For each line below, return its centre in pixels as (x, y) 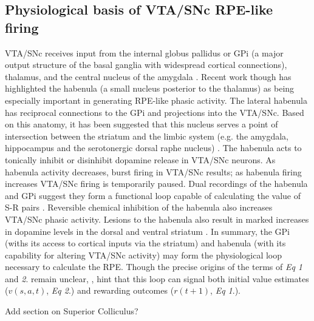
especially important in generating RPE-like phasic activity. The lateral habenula (156, 100)
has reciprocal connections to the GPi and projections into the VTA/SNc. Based (155, 112)
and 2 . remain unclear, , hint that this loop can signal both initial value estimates (157, 278)
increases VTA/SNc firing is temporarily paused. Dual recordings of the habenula (156, 184)
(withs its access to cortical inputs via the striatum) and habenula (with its (145, 243)
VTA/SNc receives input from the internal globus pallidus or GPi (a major (144, 52)
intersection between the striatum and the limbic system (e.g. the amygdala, (147, 136)
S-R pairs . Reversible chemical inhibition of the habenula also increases (139, 207)
